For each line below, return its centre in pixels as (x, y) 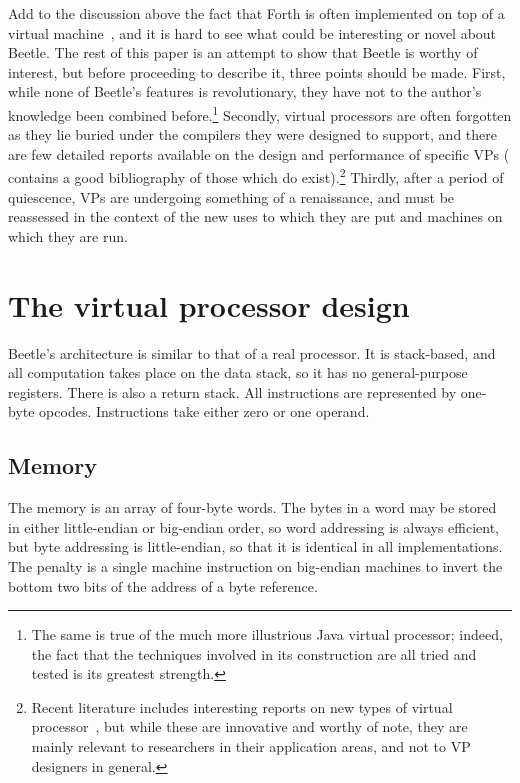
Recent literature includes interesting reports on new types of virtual (242, 706)
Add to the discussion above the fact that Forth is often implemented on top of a (256, 13)
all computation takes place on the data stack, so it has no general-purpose (238, 372)
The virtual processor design (209, 304)
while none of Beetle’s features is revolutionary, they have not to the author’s (245, 91)
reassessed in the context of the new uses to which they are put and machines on (255, 216)
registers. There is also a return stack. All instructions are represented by (232, 391)
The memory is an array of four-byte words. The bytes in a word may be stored (252, 507)
